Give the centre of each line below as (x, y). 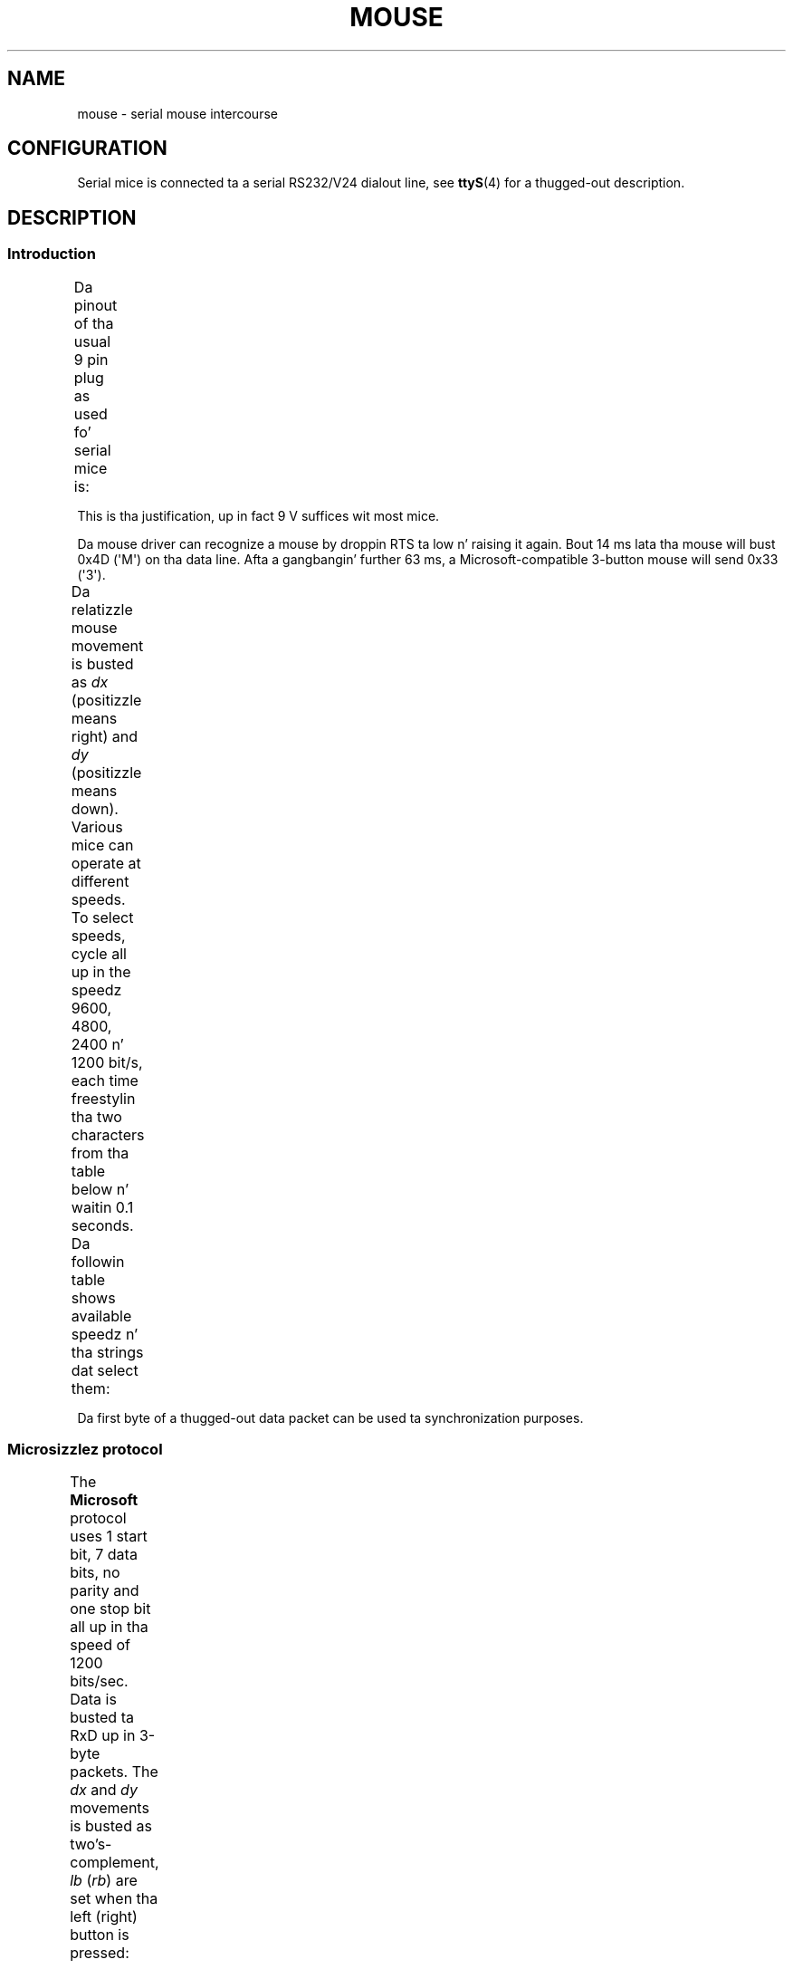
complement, (115, 1863)
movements (110, 1808)
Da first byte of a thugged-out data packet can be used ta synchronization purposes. (330, 1417)
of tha (94, 323)
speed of (100, 1645)
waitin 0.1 (102, 1207)
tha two (96, 1116)
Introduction (52, 254)
